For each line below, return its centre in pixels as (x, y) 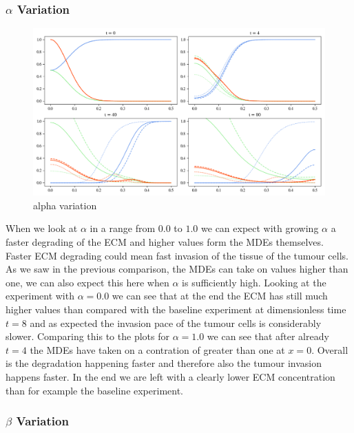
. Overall (330, 349)
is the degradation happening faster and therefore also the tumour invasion (164, 363)
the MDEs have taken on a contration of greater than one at (157, 349)
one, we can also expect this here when (87, 282)
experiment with (40, 296)
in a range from (123, 228)
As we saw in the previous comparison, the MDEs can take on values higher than (177, 269)
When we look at (42, 228)
